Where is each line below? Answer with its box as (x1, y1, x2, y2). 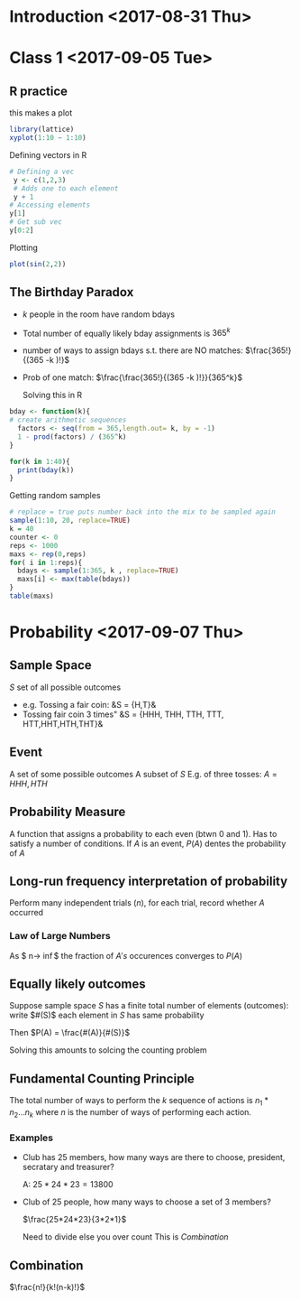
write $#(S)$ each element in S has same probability (9, 1009, 205, 1021)
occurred (9, 907, 43, 918)
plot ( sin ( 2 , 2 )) (9, 259, 67, 268)
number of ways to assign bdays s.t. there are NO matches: (22, 345, 243, 356)
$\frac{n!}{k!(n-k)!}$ (9, 1281, 86, 1292)
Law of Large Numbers (9, 930, 111, 943)
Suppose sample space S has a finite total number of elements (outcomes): (9, 1000, 289, 1011)
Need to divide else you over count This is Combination (22, 1231, 229, 1242)
